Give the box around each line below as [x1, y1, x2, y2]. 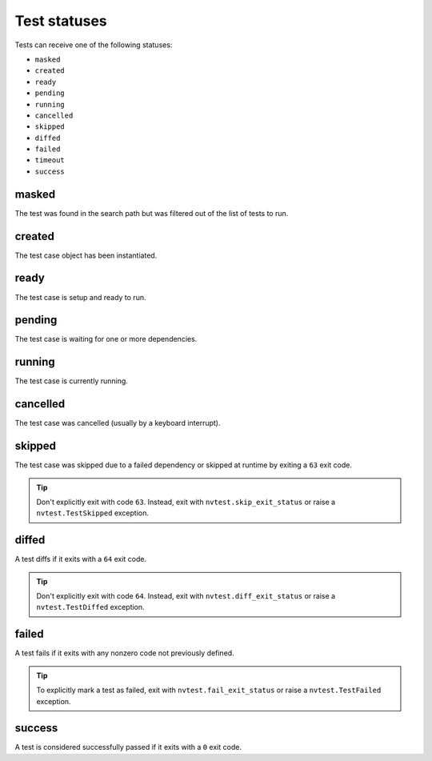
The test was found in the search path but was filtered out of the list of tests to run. [14, 208, 289, 218]
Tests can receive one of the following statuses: [14, 40, 173, 50]
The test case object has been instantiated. [14, 250, 158, 260]
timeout [34, 156, 66, 165]
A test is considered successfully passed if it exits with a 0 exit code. [14, 743, 242, 752]
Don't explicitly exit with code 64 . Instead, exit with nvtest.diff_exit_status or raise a [36, 591, 336, 601]
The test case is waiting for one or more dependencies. [14, 334, 198, 344]
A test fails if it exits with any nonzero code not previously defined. [14, 648, 235, 658]
